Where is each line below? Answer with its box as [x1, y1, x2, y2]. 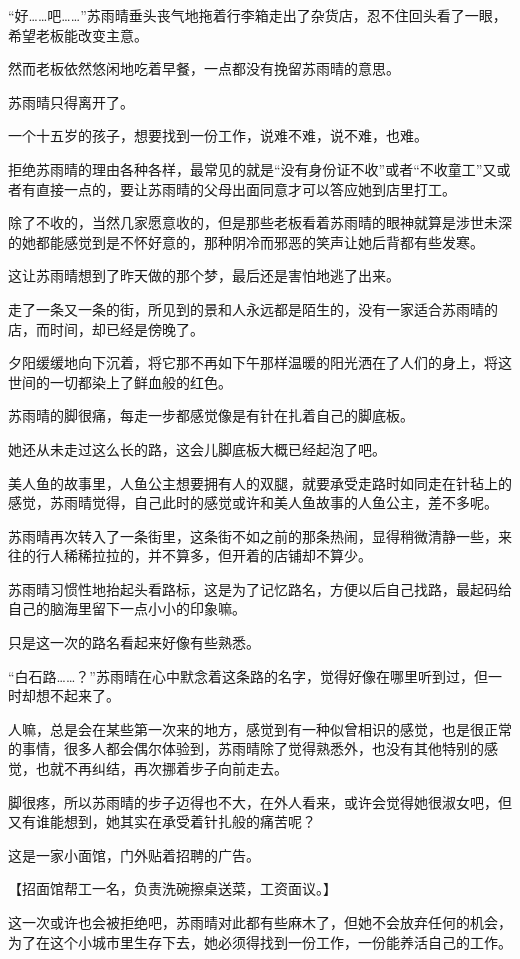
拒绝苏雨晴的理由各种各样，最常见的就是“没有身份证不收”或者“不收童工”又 [8, 158, 497, 179]
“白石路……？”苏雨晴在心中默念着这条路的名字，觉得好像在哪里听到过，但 [8, 665, 488, 686]
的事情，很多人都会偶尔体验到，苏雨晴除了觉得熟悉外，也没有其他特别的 [8, 738, 484, 759]
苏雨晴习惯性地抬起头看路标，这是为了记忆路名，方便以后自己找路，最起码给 [8, 578, 512, 599]
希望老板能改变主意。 [8, 24, 148, 45]
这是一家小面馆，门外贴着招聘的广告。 [8, 844, 260, 865]
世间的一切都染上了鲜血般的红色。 [8, 371, 232, 392]
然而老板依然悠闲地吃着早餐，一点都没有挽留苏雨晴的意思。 [8, 58, 400, 79]
